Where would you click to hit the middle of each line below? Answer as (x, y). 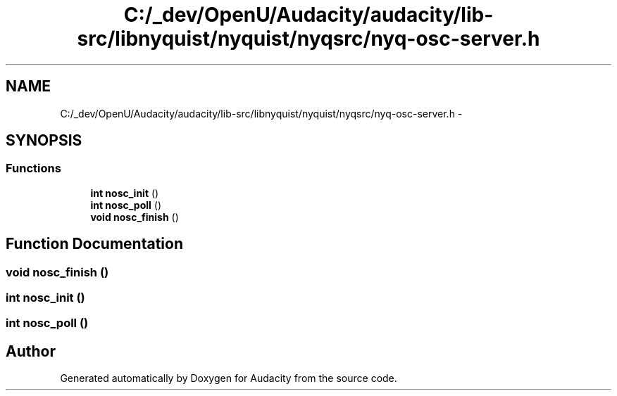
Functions (33, 168)
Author (31, 351)
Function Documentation (94, 244)
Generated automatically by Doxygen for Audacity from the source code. (229, 378)
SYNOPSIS (44, 141)
